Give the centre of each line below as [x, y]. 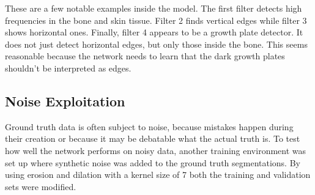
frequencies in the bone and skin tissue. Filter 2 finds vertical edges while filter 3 [156, 20]
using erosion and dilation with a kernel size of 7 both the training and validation [158, 175]
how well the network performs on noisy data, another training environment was [156, 150]
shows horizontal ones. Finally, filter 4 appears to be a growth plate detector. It [154, 32]
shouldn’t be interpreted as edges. [68, 68]
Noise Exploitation [65, 101]
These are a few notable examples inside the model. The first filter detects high [154, 8]
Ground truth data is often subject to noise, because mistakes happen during [149, 126]
